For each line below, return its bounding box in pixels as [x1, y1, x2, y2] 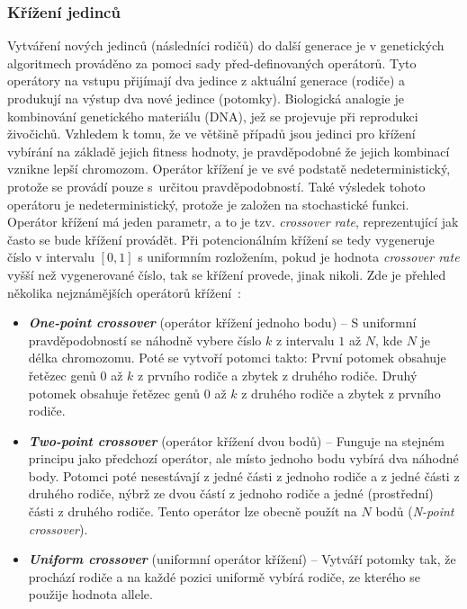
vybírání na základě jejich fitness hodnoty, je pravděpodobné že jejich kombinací [7, 141, 450, 160]
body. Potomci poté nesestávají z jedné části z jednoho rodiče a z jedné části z [28, 466, 460, 485]
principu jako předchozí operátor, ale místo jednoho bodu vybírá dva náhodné [28, 449, 459, 468]
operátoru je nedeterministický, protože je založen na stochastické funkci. [7, 194, 409, 213]
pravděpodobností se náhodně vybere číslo [28, 330, 262, 349]
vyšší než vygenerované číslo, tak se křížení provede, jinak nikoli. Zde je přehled [7, 264, 446, 283]
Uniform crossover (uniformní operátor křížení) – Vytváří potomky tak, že [28, 550, 456, 569]
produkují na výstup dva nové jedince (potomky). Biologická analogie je [7, 89, 404, 107]
